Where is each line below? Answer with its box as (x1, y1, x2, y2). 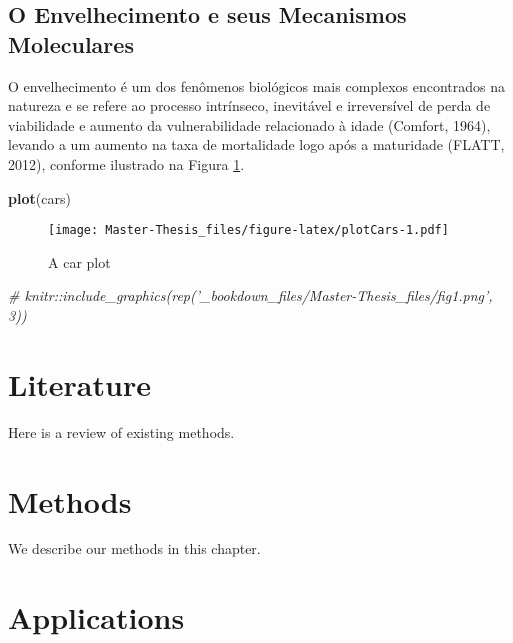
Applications (8, 597, 185, 638)
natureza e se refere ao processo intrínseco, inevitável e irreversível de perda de (8, 95, 491, 116)
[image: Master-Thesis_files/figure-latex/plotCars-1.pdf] (48, 223, 449, 238)
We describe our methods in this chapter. (8, 538, 261, 559)
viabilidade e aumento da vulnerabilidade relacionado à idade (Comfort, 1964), (8, 114, 491, 135)
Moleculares (8, 28, 134, 59)
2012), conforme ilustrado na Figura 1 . (8, 153, 245, 174)
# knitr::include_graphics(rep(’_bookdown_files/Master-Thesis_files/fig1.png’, (8, 285, 493, 306)
